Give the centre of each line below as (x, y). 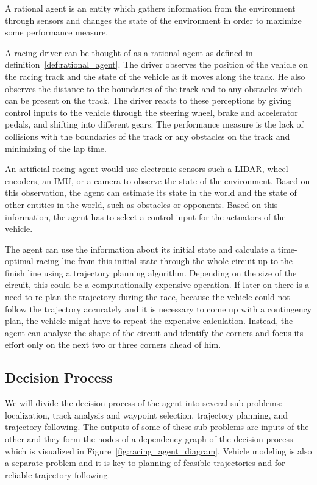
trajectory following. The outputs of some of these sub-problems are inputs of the (157, 427)
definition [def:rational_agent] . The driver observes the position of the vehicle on (157, 64)
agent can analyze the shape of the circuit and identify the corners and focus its (154, 332)
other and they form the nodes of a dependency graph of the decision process (149, 439)
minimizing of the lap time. (56, 148)
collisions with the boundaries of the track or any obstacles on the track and (148, 136)
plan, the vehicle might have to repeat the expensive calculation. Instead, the (149, 321)
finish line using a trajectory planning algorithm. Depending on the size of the (151, 272)
